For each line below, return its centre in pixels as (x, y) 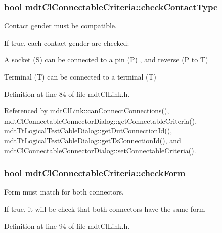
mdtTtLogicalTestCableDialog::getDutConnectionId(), (88, 130)
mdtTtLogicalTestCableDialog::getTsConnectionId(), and (93, 140)
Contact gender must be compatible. (60, 26)
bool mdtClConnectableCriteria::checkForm (95, 173)
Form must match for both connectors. (64, 192)
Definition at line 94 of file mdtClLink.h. (67, 226)
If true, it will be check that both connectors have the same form (105, 208)
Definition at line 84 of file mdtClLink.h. (67, 93)
